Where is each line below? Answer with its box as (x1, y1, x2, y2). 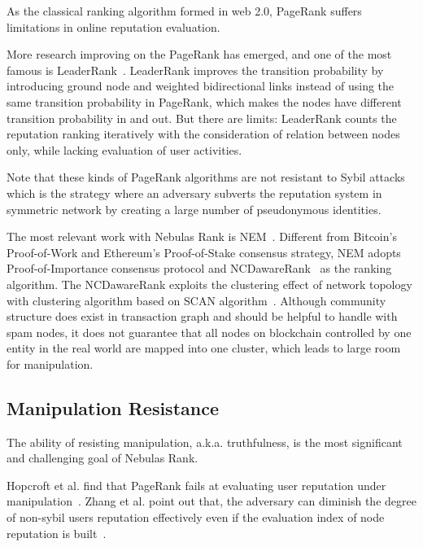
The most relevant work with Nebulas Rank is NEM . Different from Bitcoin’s (7, 228, 397, 245)
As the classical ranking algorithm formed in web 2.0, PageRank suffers (7, 2, 362, 19)
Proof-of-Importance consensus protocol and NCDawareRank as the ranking (7, 260, 392, 277)
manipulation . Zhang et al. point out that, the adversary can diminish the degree (7, 492, 416, 510)
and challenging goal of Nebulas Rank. (7, 449, 198, 466)
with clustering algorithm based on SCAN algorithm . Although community (7, 291, 386, 309)
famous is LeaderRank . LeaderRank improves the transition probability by (7, 61, 384, 78)
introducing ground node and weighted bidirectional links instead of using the (7, 77, 395, 94)
